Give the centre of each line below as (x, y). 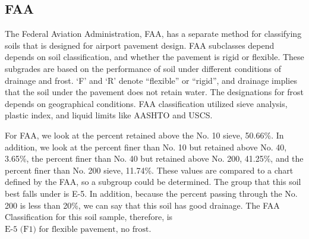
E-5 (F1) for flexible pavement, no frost (77, 229)
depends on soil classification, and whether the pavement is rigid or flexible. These (154, 57)
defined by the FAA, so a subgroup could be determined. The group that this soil (153, 182)
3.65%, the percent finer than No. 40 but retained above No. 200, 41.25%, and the (154, 158)
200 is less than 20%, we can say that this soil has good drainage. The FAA (142, 205)
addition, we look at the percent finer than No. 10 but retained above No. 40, (146, 147)
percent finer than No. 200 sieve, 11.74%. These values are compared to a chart (149, 170)
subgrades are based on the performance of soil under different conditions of (143, 68)
